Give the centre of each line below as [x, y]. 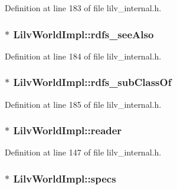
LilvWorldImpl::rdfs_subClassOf [92, 82]
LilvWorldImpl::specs [65, 178]
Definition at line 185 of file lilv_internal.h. [83, 104]
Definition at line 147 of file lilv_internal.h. [83, 152]
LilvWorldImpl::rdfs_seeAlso [83, 34]
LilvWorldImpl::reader [68, 130]
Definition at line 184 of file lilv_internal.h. [83, 56]
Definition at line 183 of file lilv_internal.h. [83, 8]
